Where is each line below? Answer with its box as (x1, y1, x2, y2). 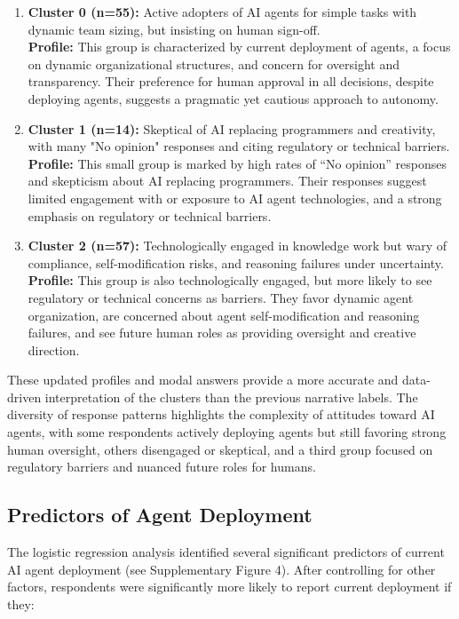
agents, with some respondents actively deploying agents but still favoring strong (7, 423, 447, 441)
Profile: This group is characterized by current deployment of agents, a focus (28, 37, 451, 56)
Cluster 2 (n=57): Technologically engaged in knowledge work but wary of (28, 236, 447, 255)
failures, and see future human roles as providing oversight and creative (28, 323, 416, 342)
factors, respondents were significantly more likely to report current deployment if (7, 577, 452, 596)
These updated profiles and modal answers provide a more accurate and (7, 370, 399, 389)
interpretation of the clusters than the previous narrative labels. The (44, 387, 418, 406)
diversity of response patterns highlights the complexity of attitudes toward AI (7, 405, 435, 424)
